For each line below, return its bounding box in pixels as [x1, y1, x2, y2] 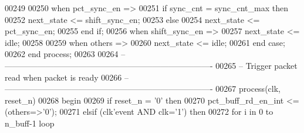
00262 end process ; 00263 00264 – [5, 48, 126, 60]
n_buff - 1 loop [5, 117, 55, 129]
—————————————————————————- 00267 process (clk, [5, 82, 281, 95]
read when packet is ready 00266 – [5, 71, 129, 83]
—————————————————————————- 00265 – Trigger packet [5, 59, 298, 71]
